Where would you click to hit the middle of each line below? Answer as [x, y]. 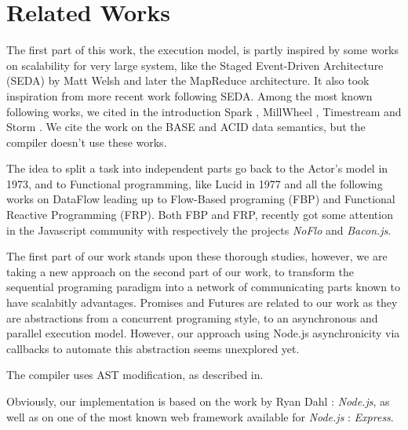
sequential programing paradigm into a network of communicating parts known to [204, 287]
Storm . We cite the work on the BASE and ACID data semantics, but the [186, 127]
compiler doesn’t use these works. [87, 142]
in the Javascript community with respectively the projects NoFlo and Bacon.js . [199, 230]
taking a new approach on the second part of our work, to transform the [180, 271]
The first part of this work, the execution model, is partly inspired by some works [203, 50]
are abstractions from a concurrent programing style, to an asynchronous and [192, 317]
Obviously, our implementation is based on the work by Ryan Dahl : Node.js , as [198, 401]
